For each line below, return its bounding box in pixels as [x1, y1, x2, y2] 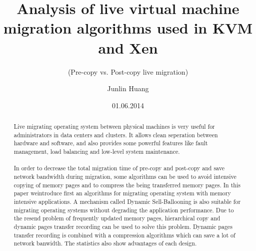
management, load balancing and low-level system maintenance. [13, 147, 180, 156]
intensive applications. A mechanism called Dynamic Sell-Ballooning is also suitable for [13, 197, 241, 205]
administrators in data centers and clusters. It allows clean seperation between [13, 130, 218, 139]
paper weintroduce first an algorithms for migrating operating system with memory [13, 189, 231, 197]
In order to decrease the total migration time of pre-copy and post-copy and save [13, 164, 224, 172]
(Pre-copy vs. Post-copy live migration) [67, 66, 188, 77]
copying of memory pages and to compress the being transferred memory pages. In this [13, 180, 240, 189]
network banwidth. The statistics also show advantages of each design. [13, 239, 197, 247]
